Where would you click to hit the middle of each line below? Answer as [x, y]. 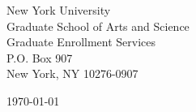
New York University [59, 10]
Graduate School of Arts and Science [98, 26]
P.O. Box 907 [40, 57]
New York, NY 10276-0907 [72, 73]
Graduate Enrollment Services [81, 42]
